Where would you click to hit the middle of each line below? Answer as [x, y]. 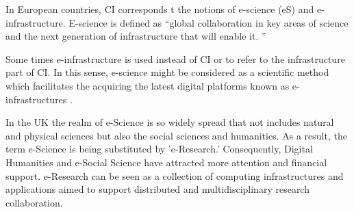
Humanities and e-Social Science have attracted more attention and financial [166, 162]
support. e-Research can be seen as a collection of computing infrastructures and [175, 175]
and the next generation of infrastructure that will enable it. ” [136, 36]
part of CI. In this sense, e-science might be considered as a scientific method [167, 72]
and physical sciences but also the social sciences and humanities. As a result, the [176, 135]
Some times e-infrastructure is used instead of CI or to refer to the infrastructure [175, 58]
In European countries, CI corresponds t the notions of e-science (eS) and [160, 9]
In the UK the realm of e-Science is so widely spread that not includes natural [170, 122]
